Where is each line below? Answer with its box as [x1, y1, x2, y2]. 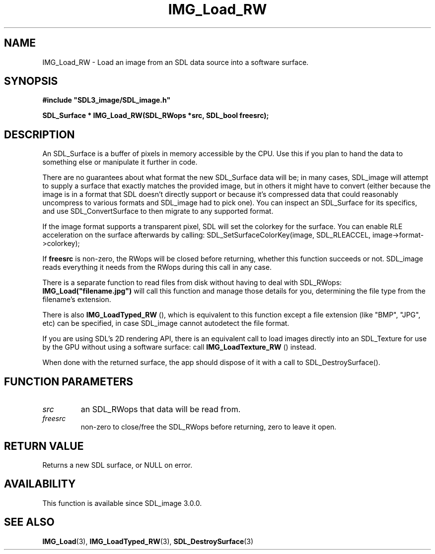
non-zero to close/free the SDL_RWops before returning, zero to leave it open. [80, 423, 337, 431]
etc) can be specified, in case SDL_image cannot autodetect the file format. [42, 319, 290, 328]
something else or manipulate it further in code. [42, 158, 198, 167]
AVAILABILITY [4, 478, 76, 491]
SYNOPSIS [4, 75, 58, 88]
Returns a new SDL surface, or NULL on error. [42, 460, 193, 469]
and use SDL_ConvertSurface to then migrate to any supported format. [42, 207, 274, 216]
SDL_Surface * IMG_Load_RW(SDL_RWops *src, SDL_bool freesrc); [42, 111, 269, 120]
